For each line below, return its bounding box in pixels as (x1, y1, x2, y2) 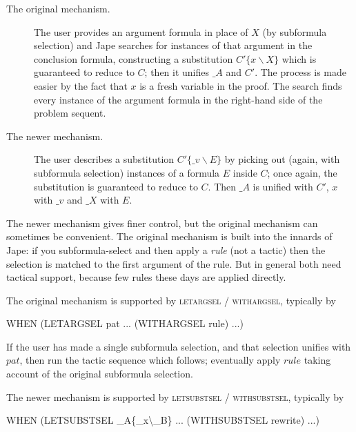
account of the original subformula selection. (6, 366, 193, 381)
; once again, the (267, 165, 337, 179)
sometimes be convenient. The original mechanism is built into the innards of (6, 229, 333, 244)
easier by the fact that (34, 78, 128, 92)
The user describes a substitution (34, 152, 175, 166)
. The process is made (255, 65, 346, 79)
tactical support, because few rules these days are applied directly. (6, 270, 286, 284)
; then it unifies (144, 65, 210, 79)
